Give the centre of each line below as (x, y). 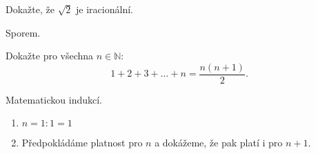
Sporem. (23, 32)
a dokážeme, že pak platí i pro (219, 143)
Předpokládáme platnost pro (82, 143)
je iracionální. (105, 9)
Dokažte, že (30, 9)
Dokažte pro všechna (50, 56)
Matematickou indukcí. (54, 99)
